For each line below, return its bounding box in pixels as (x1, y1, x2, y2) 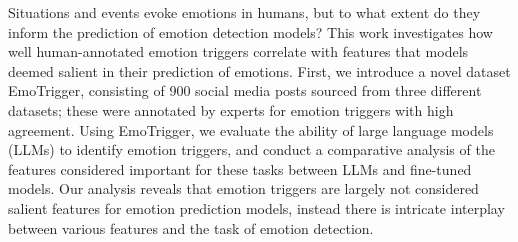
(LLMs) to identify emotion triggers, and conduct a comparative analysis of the (8, 139, 495, 160)
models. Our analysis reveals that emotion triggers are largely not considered (8, 178, 479, 199)
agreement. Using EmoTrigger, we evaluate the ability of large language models (8, 119, 494, 140)
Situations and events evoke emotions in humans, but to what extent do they (8, 2, 481, 22)
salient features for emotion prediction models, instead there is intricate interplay (8, 197, 505, 218)
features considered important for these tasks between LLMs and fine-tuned (8, 158, 472, 179)
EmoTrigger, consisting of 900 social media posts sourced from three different (8, 80, 482, 101)
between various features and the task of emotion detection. (8, 217, 374, 238)
